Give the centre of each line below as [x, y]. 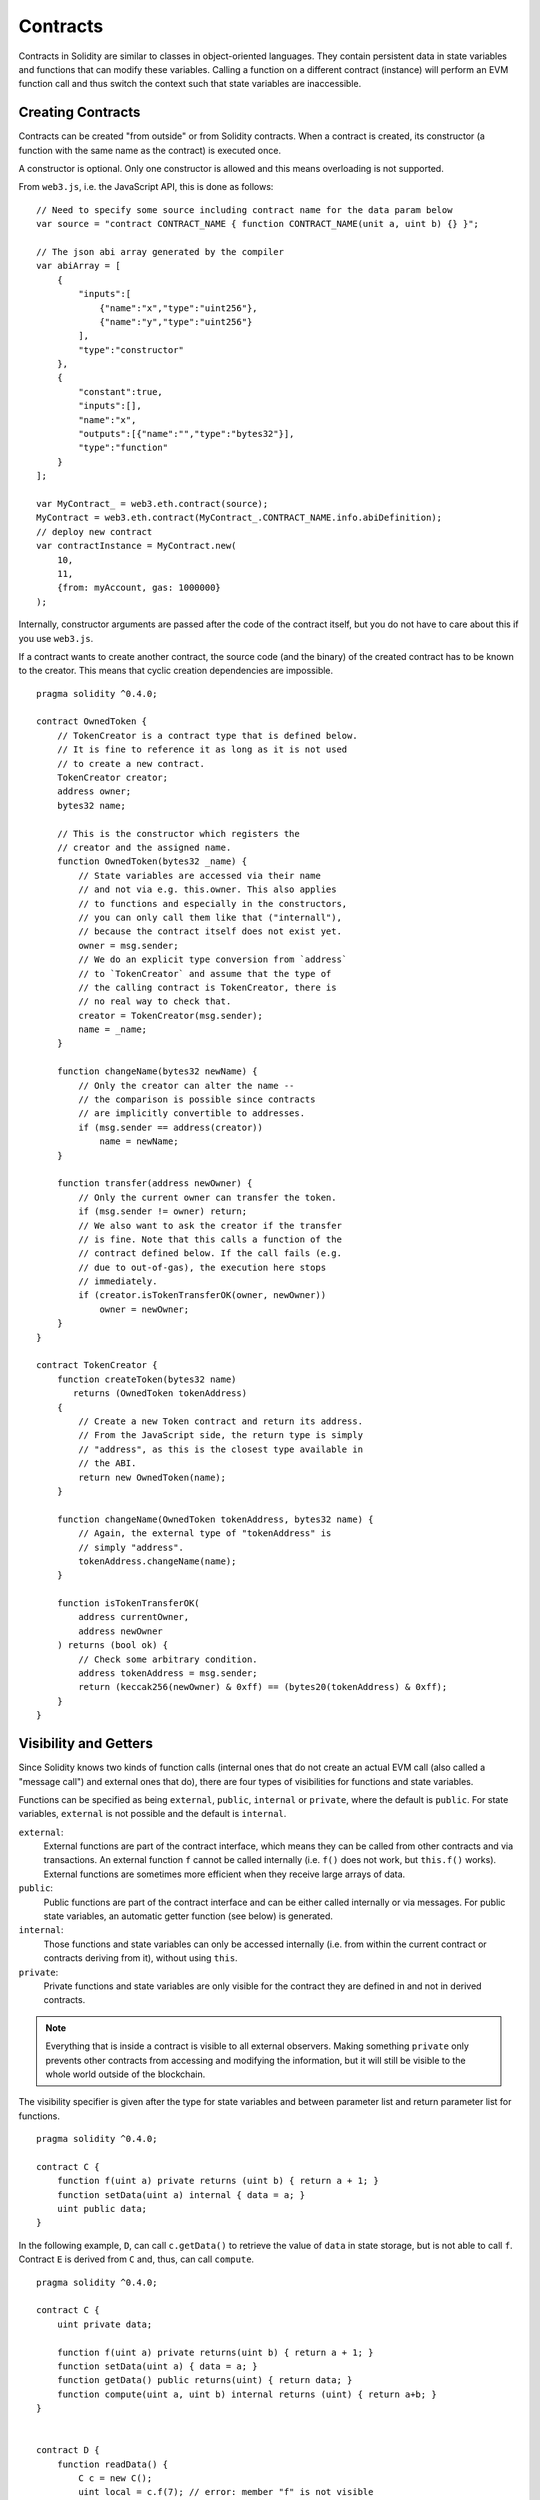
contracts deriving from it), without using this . [141, 1958]
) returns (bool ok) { [112, 1645]
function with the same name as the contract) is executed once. [150, 150]
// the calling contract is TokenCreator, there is [207, 987]
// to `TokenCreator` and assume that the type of [205, 973]
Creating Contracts [79, 112]
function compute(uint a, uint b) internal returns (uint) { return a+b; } [246, 2394]
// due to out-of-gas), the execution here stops [202, 1267]
